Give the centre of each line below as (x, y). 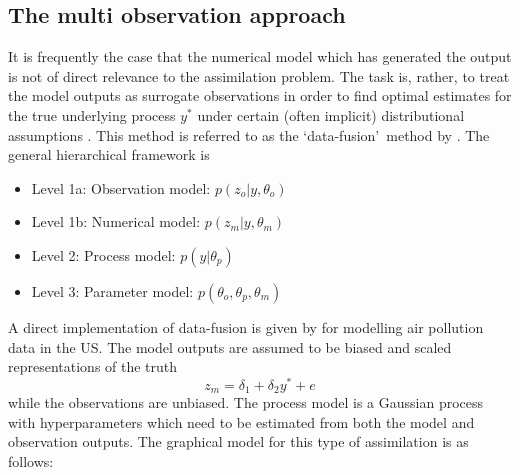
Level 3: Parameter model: (112, 290)
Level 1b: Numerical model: (116, 221)
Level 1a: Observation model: (121, 187)
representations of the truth (93, 366)
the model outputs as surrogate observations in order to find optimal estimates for (260, 95)
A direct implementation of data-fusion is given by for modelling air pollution (246, 326)
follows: (31, 461)
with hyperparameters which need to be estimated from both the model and (241, 421)
